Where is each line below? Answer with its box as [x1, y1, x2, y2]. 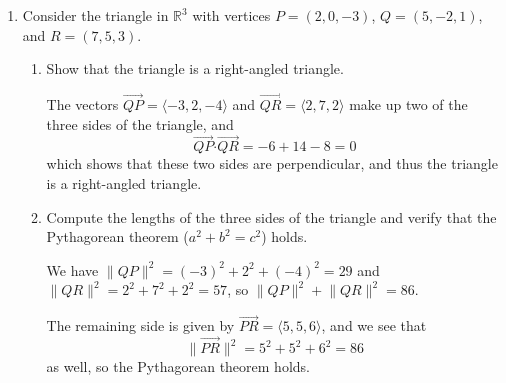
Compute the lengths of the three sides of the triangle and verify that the [46, 206, 497, 227]
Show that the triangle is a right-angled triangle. [46, 58, 344, 79]
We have [46, 259, 99, 280]
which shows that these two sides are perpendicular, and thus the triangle [46, 153, 498, 174]
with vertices [192, 5, 271, 25]
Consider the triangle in [22, 5, 169, 25]
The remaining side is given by [46, 315, 235, 336]
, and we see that [321, 315, 427, 336]
